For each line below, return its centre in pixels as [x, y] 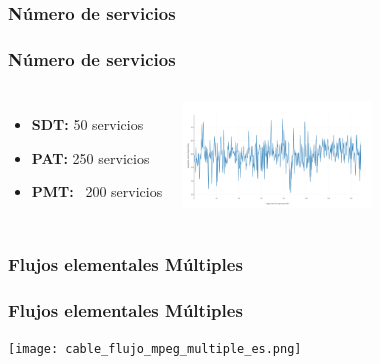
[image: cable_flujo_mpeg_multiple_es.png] [155, 348]
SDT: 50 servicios [87, 124]
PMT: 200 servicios [97, 191]
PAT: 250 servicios [90, 157]
